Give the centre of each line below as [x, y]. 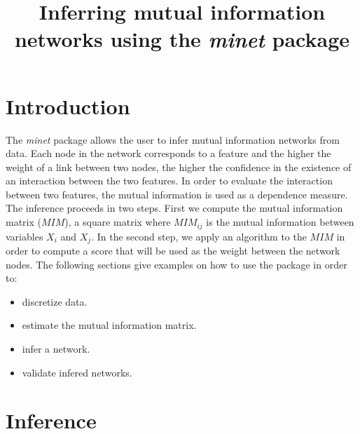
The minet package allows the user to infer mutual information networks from [173, 139]
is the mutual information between [280, 222]
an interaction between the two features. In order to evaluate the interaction [169, 181]
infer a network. [56, 348]
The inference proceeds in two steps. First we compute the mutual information [174, 208]
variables [25, 236]
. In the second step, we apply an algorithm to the [199, 236]
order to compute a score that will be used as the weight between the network [173, 250]
